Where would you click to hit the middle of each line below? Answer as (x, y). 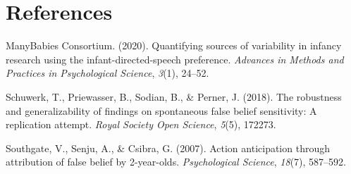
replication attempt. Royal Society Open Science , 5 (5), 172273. (141, 124)
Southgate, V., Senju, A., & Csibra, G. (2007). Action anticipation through (168, 148)
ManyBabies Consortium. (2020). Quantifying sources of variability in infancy (174, 45)
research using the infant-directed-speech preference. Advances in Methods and (175, 59)
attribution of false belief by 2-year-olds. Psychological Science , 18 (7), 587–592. (176, 162)
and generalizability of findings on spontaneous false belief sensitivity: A (161, 110)
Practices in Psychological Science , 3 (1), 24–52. (107, 73)
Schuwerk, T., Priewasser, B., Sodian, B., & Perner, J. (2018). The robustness (174, 96)
